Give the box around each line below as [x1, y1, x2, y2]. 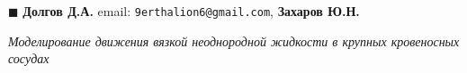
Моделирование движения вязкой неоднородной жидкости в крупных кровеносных [8, 31, 460, 50]
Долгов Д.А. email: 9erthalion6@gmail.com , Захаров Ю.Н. [22, 2, 360, 20]
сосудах [8, 49, 49, 68]
